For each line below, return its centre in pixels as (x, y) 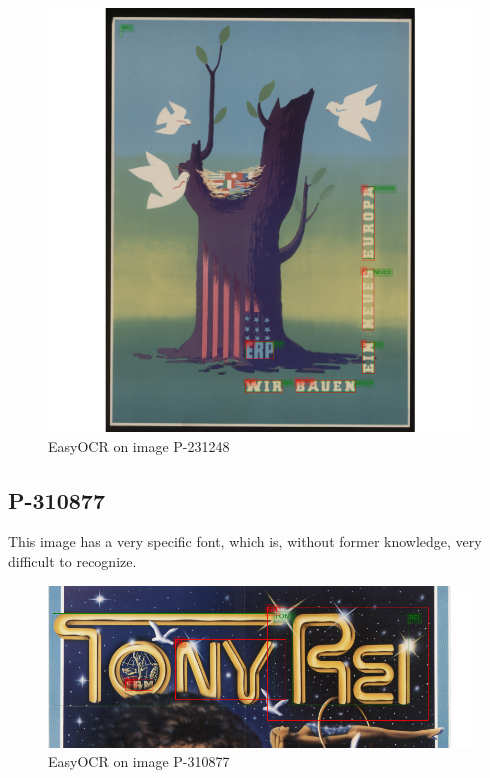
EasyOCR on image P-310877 (139, 761)
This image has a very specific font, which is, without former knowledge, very (245, 541)
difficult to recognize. (72, 560)
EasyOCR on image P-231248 (139, 445)
